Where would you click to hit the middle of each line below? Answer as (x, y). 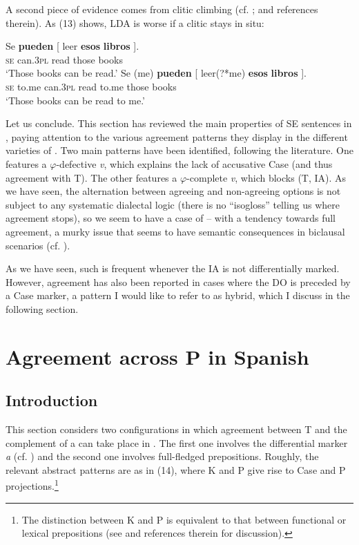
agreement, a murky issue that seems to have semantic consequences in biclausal (175, 231)
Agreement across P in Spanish (157, 356)
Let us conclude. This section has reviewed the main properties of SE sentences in (179, 123)
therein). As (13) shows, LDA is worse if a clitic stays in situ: (135, 22)
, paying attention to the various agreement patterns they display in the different (177, 136)
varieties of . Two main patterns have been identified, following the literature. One (179, 150)
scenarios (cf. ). (38, 245)
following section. (42, 308)
